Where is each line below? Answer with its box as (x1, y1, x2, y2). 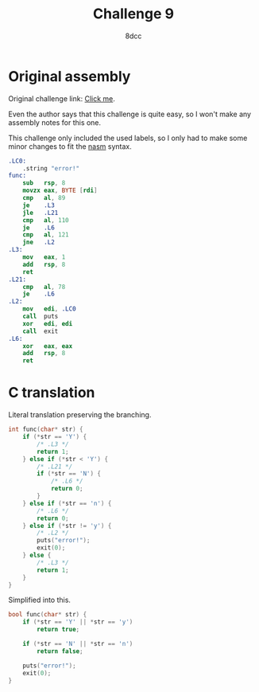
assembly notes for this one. (8, 117, 102, 127)
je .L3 (22, 201, 56, 209)
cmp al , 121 (22, 231, 69, 239)
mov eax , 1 (22, 253, 66, 261)
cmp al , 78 (22, 283, 66, 291)
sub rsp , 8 (22, 179, 66, 187)
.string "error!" (22, 164, 80, 172)
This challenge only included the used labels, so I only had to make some (8, 133, 248, 143)
